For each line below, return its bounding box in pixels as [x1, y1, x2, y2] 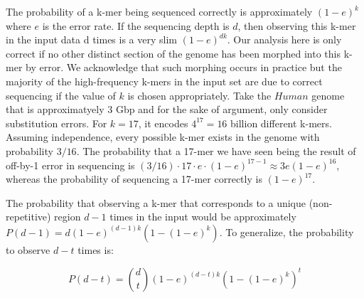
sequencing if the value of [6, 87, 116, 102]
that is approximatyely [6, 102, 105, 117]
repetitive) [6, 209, 51, 224]
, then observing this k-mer [237, 18, 356, 33]
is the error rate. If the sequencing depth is [42, 18, 230, 33]
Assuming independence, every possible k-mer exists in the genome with [6, 129, 320, 144]
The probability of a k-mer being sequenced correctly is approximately [6, 4, 313, 18]
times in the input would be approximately [109, 209, 296, 224]
